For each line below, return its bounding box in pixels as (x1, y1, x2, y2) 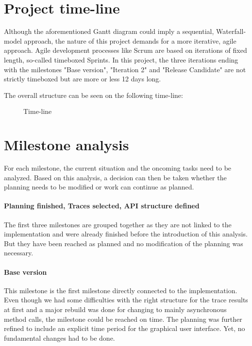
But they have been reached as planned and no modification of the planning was (4, 238, 243, 248)
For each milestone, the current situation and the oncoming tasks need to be (4, 163, 232, 173)
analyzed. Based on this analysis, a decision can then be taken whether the (4, 172, 227, 182)
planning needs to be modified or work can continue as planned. (4, 182, 194, 192)
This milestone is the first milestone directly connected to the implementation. (4, 285, 237, 295)
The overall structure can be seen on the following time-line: (4, 90, 183, 100)
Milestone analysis (4, 135, 129, 155)
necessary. (4, 248, 34, 258)
